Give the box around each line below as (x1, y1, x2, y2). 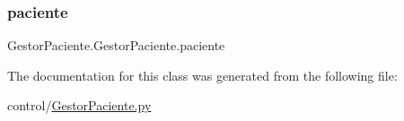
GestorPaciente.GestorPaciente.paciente (7, 36, 225, 55)
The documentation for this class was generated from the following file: (7, 65, 398, 84)
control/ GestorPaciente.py (7, 96, 152, 115)
